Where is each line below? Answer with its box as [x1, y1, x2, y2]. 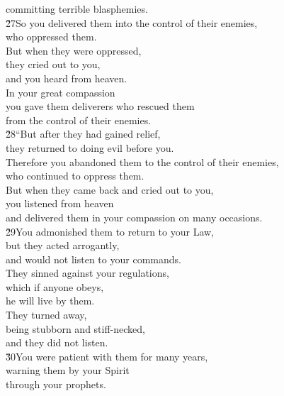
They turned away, [6, 307, 87, 322]
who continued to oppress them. [6, 168, 144, 183]
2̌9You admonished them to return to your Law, [6, 224, 215, 238]
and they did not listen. [6, 335, 108, 350]
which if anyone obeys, [6, 279, 104, 294]
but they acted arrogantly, [6, 238, 120, 253]
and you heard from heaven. [6, 70, 127, 85]
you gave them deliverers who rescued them [6, 99, 195, 114]
